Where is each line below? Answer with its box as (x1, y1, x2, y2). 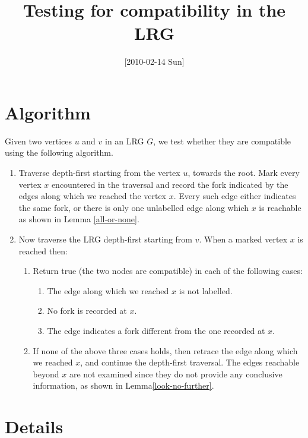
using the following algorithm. (5, 146, 113, 159)
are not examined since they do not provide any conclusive (69, 367, 282, 380)
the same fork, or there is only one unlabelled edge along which (18, 201, 249, 213)
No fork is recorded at (47, 304, 127, 317)
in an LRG (105, 134, 144, 147)
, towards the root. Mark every (188, 166, 300, 179)
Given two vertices (5, 134, 72, 147)
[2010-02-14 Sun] (124, 55, 185, 68)
